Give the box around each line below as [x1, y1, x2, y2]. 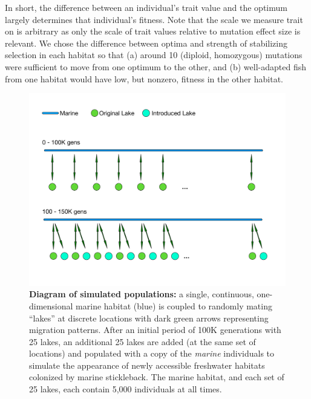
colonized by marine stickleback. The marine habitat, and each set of [29, 371, 284, 383]
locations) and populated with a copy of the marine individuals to [29, 347, 275, 360]
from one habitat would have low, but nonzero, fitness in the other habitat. [5, 72, 283, 85]
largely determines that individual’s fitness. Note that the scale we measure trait [5, 13, 303, 25]
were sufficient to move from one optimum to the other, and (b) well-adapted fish [5, 60, 307, 73]
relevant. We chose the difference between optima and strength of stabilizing [5, 36, 287, 49]
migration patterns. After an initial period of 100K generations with [29, 323, 281, 336]
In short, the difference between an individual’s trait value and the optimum [5, 1, 287, 13]
